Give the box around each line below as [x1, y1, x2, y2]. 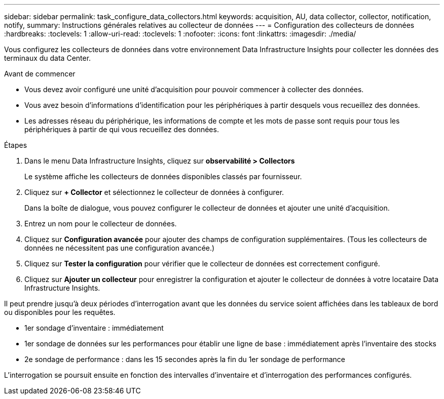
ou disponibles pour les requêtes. [4, 308, 116, 316]
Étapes [4, 141, 27, 149]
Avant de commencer [4, 69, 76, 78]
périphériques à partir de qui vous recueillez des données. [24, 125, 219, 134]
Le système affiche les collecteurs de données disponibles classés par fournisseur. [24, 172, 302, 181]
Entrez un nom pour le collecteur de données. [24, 219, 177, 228]
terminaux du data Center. [4, 54, 91, 62]
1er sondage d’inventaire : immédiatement [24, 324, 164, 332]
